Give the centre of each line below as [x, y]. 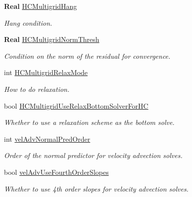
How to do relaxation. [37, 89]
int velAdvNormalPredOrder [47, 138]
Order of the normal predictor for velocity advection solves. [93, 155]
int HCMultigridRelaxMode [46, 72]
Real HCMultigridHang [41, 6]
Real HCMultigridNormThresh [52, 39]
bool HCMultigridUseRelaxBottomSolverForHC [76, 105]
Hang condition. [28, 22]
